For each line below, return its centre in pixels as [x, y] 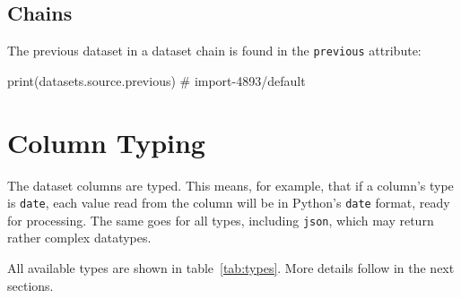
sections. [30, 285]
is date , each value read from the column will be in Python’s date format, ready [229, 203]
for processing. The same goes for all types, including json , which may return [221, 220]
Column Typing [106, 142]
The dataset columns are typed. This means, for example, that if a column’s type [230, 185]
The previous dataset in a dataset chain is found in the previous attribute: [214, 51]
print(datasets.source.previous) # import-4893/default [157, 80]
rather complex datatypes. [79, 238]
